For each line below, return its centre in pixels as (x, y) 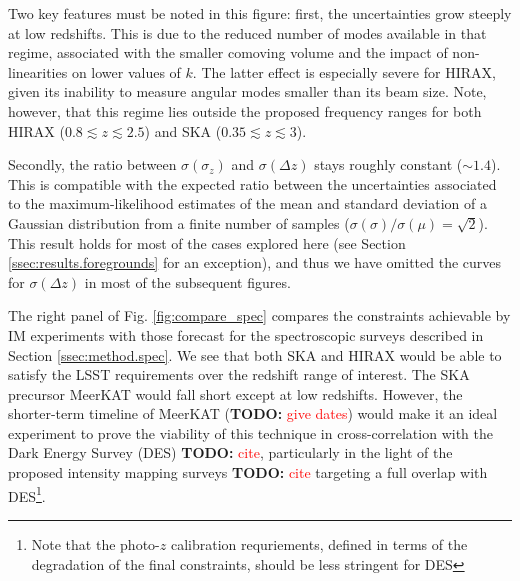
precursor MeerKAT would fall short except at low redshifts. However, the (235, 393)
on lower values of (126, 71)
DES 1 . (27, 494)
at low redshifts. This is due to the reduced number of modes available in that (247, 32)
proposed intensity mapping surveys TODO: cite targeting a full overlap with (248, 472)
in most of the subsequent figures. (187, 281)
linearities (38, 71)
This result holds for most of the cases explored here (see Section (207, 242)
